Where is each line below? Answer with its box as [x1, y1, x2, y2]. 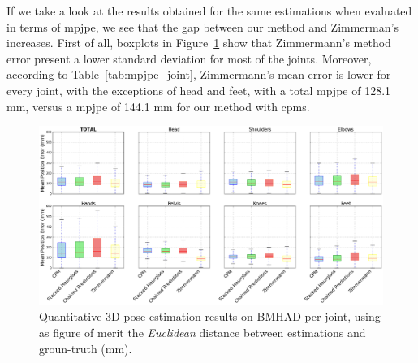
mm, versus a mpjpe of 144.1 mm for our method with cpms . [6, 97, 310, 115]
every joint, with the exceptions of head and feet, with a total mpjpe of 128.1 [6, 81, 391, 98]
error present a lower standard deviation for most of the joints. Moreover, [6, 50, 372, 67]
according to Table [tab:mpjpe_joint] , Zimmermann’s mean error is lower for [6, 66, 391, 83]
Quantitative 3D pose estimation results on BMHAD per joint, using [39, 308, 381, 325]
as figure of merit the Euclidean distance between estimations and [39, 324, 366, 341]
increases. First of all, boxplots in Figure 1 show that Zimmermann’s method [6, 34, 391, 51]
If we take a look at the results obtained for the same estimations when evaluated [6, 2, 412, 19]
